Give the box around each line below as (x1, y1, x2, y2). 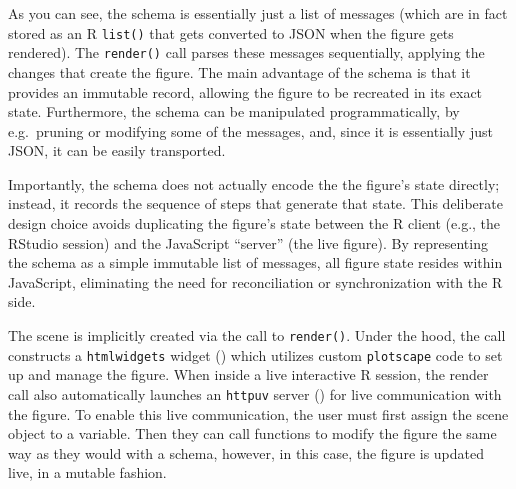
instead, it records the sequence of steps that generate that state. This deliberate (8, 193, 503, 214)
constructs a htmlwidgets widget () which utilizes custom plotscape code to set (8, 344, 503, 365)
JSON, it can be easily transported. (8, 140, 226, 161)
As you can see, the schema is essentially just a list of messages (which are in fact (8, 3, 508, 23)
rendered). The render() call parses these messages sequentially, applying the (8, 42, 485, 63)
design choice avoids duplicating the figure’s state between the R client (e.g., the (8, 213, 501, 234)
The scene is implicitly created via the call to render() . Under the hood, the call (8, 325, 506, 346)
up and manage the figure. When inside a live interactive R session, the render (8, 364, 489, 385)
